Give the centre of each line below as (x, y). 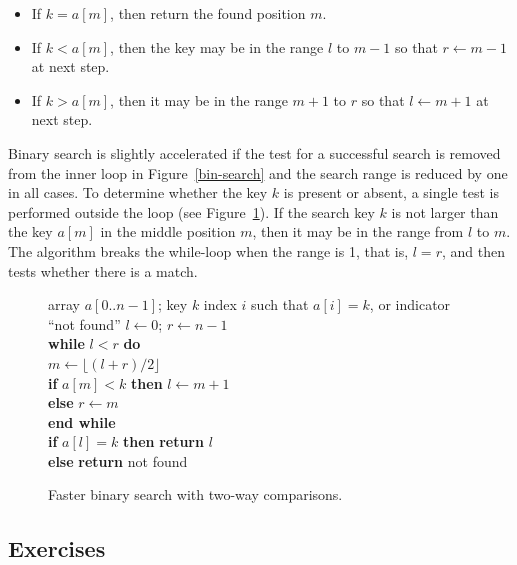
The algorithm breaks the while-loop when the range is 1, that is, (208, 250)
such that (280, 304)
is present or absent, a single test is (391, 192)
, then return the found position (208, 13)
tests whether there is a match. (103, 270)
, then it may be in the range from (358, 231)
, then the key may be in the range (217, 46)
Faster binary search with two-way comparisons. (195, 494)
